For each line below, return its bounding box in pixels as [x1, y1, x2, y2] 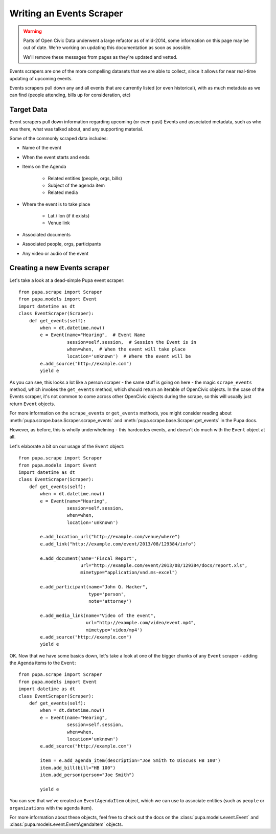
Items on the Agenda [22, 164, 66, 170]
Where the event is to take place [22, 201, 90, 207]
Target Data [9, 105, 48, 114]
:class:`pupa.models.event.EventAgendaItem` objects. [9, 821, 123, 827]
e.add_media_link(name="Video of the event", [40, 612, 156, 619]
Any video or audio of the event [22, 250, 89, 256]
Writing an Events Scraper [9, 8, 123, 19]
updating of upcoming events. [9, 75, 73, 81]
